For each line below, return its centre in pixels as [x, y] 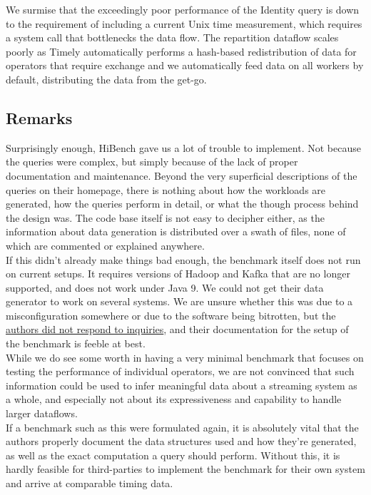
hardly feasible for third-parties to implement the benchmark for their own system [185, 469]
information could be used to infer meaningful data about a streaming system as [182, 385]
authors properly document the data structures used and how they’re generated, [181, 441]
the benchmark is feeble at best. [76, 343]
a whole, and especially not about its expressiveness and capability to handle [174, 399]
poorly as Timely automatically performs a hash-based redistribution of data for [181, 51]
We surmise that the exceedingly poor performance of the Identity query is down [183, 9]
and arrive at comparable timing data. [90, 483]
